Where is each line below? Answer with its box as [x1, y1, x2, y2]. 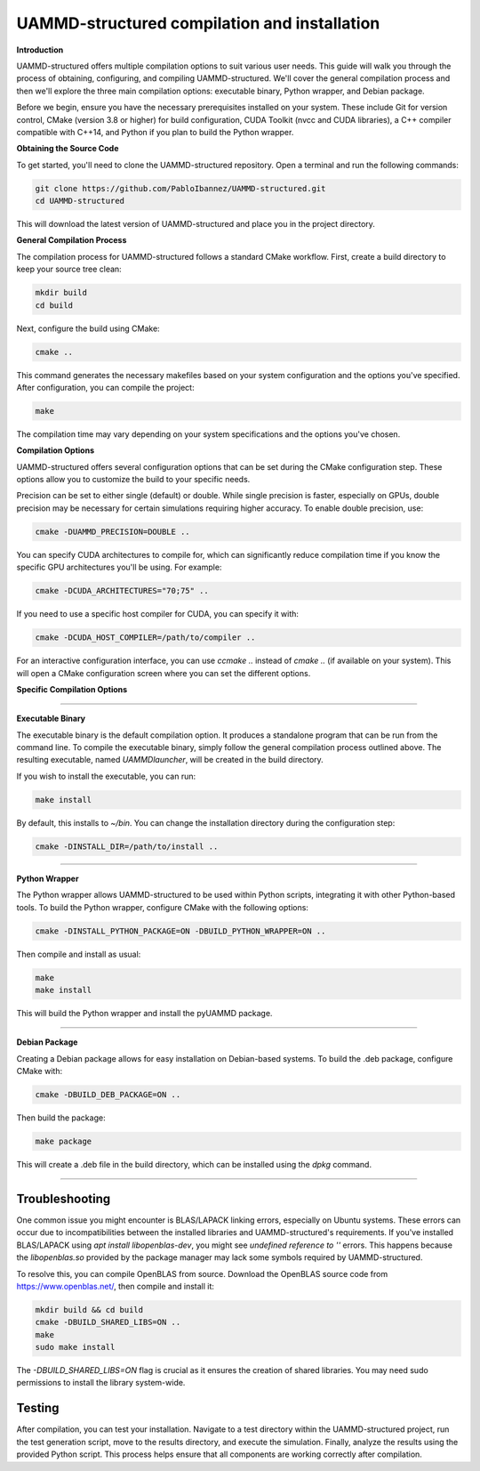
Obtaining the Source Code [16, 143, 119, 154]
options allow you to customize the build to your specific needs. [16, 474, 251, 485]
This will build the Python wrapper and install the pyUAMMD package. [16, 1007, 273, 1018]
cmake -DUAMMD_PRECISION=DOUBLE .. [35, 526, 190, 537]
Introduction [16, 44, 64, 55]
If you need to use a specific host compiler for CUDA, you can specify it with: [16, 609, 300, 619]
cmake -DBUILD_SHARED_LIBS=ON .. [35, 1317, 181, 1328]
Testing [16, 1401, 60, 1416]
